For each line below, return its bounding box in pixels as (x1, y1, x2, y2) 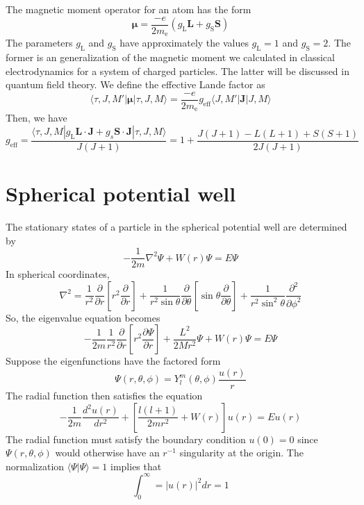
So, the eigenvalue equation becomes (6, 310, 160, 324)
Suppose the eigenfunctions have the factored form (6, 354, 221, 368)
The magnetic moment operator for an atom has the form (6, 2, 251, 16)
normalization (6, 458, 65, 473)
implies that (110, 458, 162, 473)
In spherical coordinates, (6, 267, 110, 281)
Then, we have (6, 110, 67, 125)
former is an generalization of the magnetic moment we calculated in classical (6, 49, 335, 64)
